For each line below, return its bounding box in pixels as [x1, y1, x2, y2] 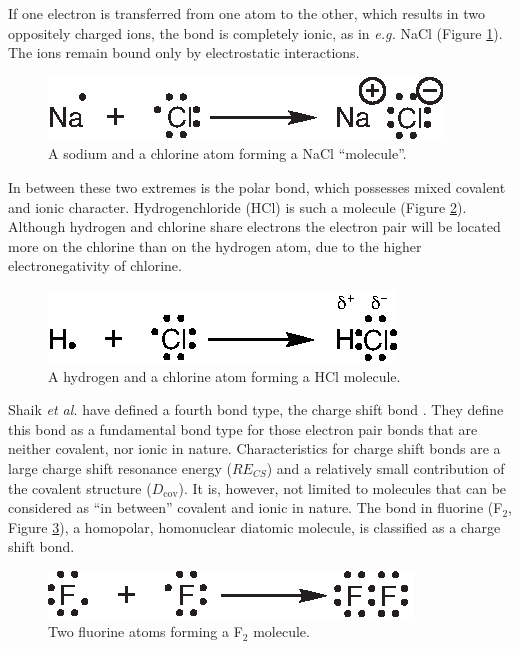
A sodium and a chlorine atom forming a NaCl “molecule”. [48, 143, 407, 164]
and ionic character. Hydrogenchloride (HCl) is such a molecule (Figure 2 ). [8, 196, 467, 217]
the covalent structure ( [8, 477, 152, 498]
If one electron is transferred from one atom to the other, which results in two [8, 3, 485, 23]
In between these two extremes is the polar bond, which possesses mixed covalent [8, 176, 506, 197]
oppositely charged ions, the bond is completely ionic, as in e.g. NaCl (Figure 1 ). [8, 22, 503, 43]
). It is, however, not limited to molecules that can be [178, 477, 507, 498]
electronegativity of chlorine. [8, 255, 182, 276]
